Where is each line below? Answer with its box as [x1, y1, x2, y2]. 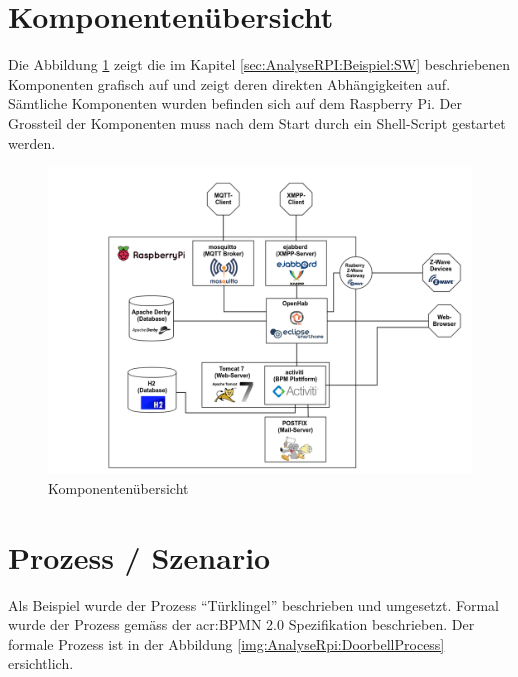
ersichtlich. [8, 653, 74, 674]
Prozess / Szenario [8, 536, 271, 577]
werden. [8, 132, 56, 153]
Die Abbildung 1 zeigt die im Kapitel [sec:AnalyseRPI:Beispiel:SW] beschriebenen [8, 54, 511, 75]
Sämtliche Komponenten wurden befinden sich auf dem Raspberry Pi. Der [8, 93, 462, 114]
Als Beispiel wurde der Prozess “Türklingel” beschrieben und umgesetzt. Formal [8, 594, 499, 615]
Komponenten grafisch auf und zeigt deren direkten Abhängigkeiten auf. [8, 73, 451, 94]
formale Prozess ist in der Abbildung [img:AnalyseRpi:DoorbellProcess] [8, 633, 445, 654]
